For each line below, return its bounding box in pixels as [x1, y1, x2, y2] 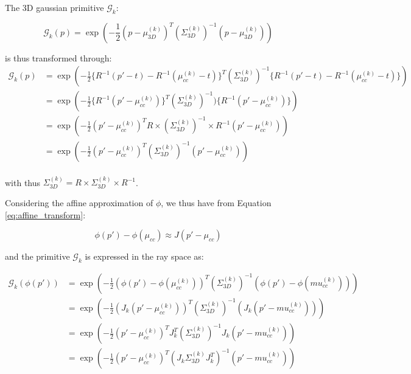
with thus [5, 176, 41, 189]
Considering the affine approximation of [5, 196, 153, 209]
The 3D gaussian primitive [5, 1, 104, 13]
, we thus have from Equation [161, 196, 272, 209]
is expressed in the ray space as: [85, 250, 204, 263]
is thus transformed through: [5, 51, 112, 64]
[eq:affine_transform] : [5, 208, 86, 221]
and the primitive [5, 250, 70, 263]
